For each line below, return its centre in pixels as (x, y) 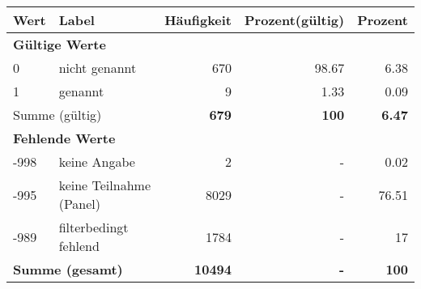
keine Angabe (97, 161)
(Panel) (80, 204)
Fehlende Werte (64, 138)
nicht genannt (98, 68)
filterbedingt (94, 227)
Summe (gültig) (57, 115)
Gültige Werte (60, 44)
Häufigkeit (198, 20)
